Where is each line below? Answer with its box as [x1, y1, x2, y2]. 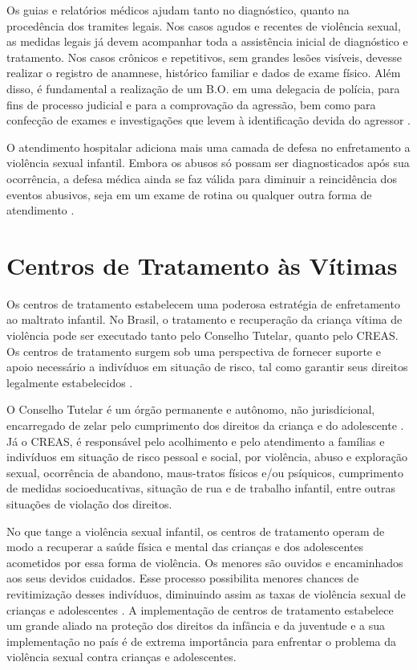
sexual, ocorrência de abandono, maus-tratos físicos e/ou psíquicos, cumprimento [6, 464, 403, 480]
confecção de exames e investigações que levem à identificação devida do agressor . [6, 112, 411, 129]
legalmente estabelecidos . [6, 374, 133, 390]
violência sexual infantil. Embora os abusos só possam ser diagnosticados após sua [6, 154, 410, 171]
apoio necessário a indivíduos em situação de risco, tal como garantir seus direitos [6, 358, 408, 375]
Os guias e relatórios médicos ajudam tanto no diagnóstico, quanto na [6, 2, 350, 18]
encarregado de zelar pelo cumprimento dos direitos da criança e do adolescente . [6, 417, 404, 433]
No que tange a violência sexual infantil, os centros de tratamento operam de [6, 522, 385, 539]
